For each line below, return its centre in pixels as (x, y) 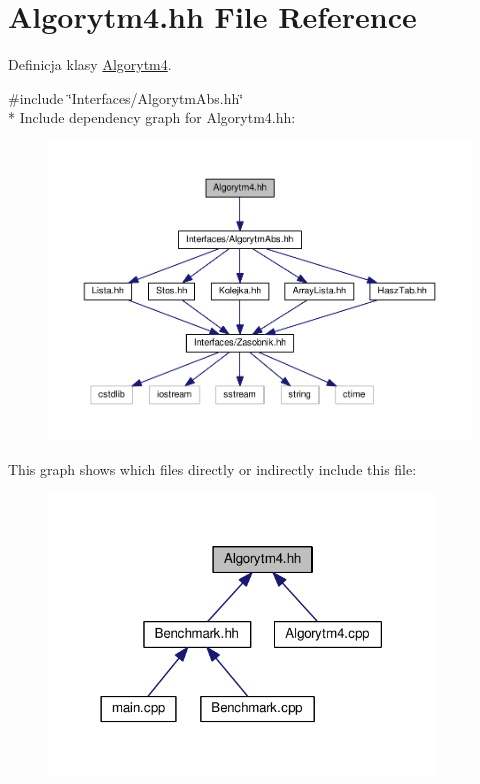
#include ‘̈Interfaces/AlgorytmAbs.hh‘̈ (126, 97)
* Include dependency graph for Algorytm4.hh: (152, 117)
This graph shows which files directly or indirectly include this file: (212, 468)
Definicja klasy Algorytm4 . (90, 64)
